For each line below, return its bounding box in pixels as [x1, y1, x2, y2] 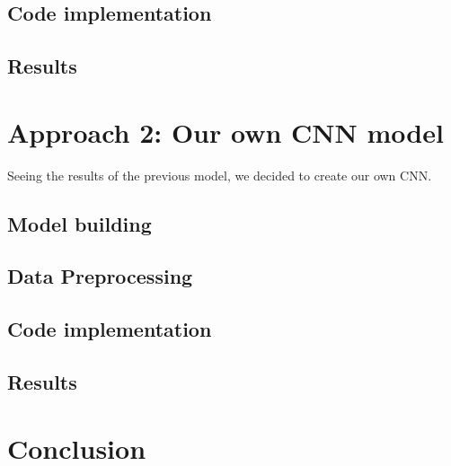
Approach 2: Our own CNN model [7, 113, 444, 150]
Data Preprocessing [7, 262, 193, 290]
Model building [7, 209, 152, 237]
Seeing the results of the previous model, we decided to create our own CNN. [7, 165, 432, 184]
